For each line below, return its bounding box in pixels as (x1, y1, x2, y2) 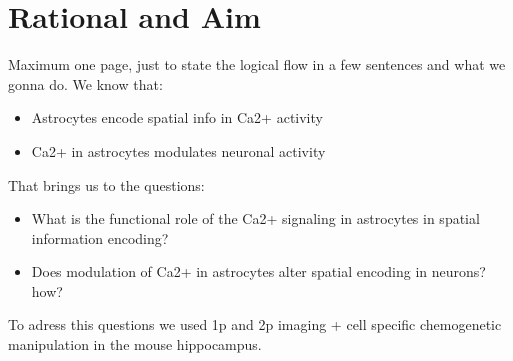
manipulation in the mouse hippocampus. (8, 334, 262, 355)
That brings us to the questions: (8, 174, 205, 195)
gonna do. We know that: (8, 73, 163, 94)
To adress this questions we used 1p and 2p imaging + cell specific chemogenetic (8, 314, 502, 335)
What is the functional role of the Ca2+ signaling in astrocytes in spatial (31, 208, 480, 229)
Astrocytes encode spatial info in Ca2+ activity (31, 107, 323, 128)
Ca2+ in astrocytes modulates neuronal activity (31, 140, 326, 161)
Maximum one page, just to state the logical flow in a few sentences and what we (8, 54, 506, 75)
